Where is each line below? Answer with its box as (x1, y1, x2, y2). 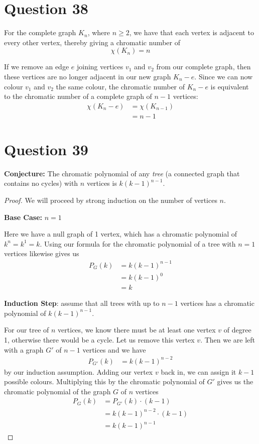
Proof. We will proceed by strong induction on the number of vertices (4, 195, 217, 205)
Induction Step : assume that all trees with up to (4, 298, 160, 308)
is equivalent (210, 81, 249, 91)
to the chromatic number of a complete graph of (4, 91, 152, 101)
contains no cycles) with (4, 178, 78, 188)
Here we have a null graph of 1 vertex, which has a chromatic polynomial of (4, 229, 237, 239)
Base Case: (4, 211, 43, 222)
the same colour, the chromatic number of (56, 81, 185, 91)
